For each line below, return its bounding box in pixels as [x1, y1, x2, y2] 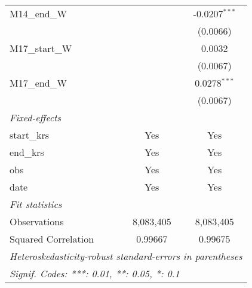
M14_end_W [10, 7, 67, 20]
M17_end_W [10, 76, 67, 90]
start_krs [10, 128, 50, 142]
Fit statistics [10, 197, 62, 211]
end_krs [10, 145, 44, 159]
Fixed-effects [10, 111, 62, 124]
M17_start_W [10, 41, 72, 55]
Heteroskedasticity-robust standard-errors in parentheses [10, 249, 242, 263]
